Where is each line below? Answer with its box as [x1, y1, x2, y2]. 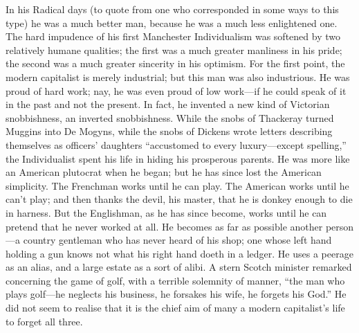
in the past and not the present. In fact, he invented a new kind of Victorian [6, 97, 330, 111]
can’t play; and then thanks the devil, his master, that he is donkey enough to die [6, 192, 353, 206]
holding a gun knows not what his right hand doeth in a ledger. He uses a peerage [6, 246, 353, 260]
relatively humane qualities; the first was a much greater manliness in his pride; [6, 42, 342, 57]
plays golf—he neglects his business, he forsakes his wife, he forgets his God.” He [6, 287, 347, 301]
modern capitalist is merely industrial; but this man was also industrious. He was [6, 69, 350, 84]
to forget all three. [6, 314, 83, 328]
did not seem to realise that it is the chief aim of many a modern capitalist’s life [6, 300, 345, 315]
